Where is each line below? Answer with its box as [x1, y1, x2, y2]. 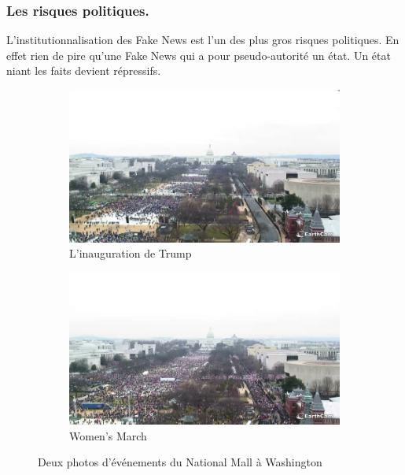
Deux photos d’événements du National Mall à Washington [38, 454, 322, 470]
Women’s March [69, 427, 147, 443]
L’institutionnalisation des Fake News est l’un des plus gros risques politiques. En [6, 32, 399, 48]
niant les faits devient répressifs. [6, 62, 161, 79]
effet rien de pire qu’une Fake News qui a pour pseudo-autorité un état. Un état [6, 46, 391, 63]
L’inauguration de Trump [69, 245, 192, 262]
